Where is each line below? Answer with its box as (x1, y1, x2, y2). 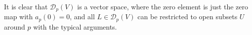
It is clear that (4, 1, 48, 11)
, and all (70, 11, 95, 22)
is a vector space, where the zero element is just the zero (77, 1, 248, 11)
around (4, 21, 25, 32)
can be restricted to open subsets (137, 11, 238, 22)
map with (4, 11, 33, 22)
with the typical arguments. (33, 21, 117, 32)
